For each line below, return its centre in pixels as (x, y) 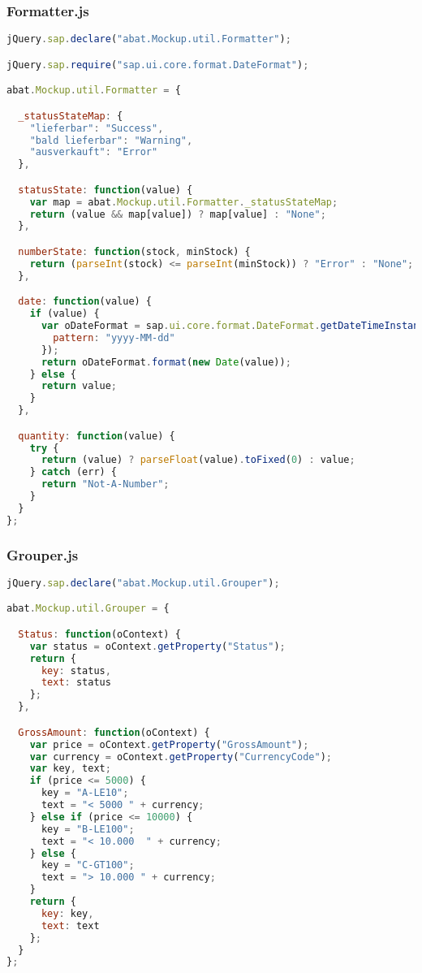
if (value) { (65, 314)
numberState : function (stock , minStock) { (134, 252)
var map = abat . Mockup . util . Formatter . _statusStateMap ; (184, 202)
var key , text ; (70, 769)
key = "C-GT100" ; (88, 865)
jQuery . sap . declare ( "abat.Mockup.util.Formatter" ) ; (149, 39)
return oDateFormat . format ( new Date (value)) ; (166, 362)
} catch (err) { (73, 472)
